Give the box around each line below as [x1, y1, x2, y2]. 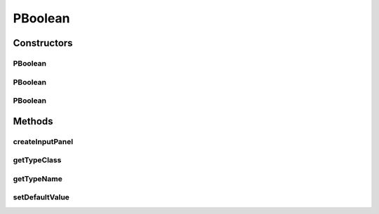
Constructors [13, 37, 73, 49]
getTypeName [13, 173, 62, 183]
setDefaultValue [13, 192, 70, 202]
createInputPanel [13, 136, 74, 146]
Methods [13, 115, 53, 127]
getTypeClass [13, 155, 62, 165]
